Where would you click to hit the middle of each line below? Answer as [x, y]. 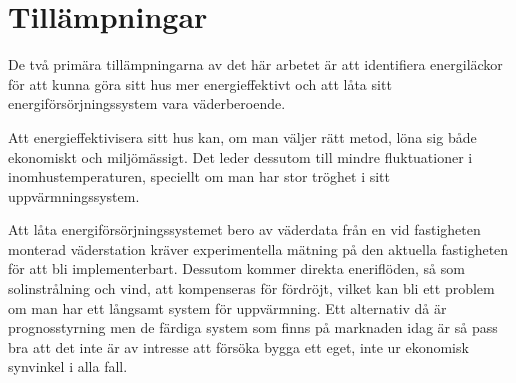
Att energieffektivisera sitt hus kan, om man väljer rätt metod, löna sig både [242, 136]
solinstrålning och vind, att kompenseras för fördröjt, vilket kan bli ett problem [251, 288]
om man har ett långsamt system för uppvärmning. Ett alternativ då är [227, 307]
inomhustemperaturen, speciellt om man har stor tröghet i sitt [199, 176]
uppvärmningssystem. [74, 195]
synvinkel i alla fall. [68, 366]
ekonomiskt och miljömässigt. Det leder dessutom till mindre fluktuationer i [240, 156]
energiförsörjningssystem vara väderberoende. [147, 103]
